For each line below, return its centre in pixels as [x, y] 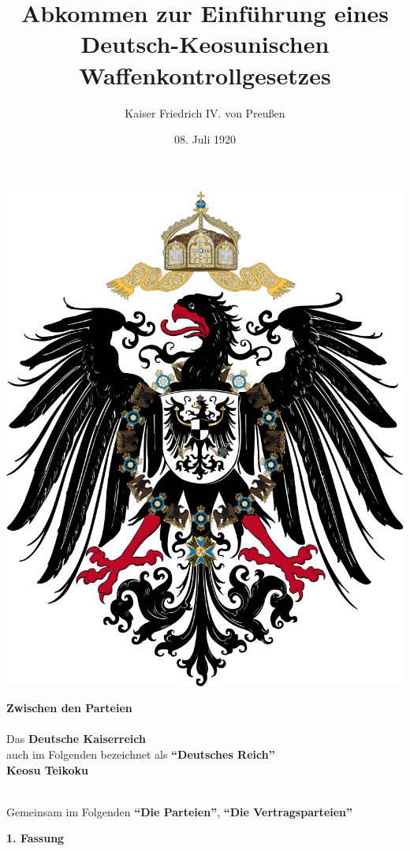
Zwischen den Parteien [69, 708]
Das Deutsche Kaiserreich [76, 739]
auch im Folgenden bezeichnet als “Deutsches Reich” [141, 754]
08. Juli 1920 [205, 139]
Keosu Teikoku [47, 769]
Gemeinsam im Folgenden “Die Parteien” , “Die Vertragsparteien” [180, 811]
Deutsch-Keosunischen [205, 44]
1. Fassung [35, 838]
